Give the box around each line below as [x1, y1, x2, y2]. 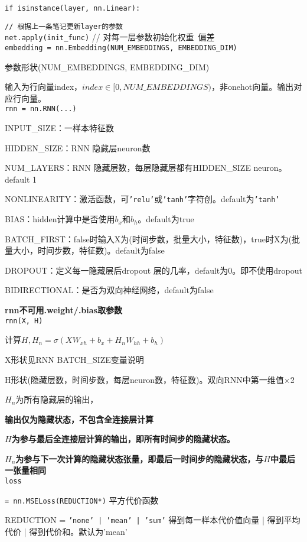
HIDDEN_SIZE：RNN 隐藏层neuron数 [5, 141, 151, 154]
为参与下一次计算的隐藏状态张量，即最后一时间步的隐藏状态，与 [15, 452, 264, 465]
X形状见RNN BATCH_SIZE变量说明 [5, 353, 144, 365]
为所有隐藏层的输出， [15, 393, 99, 405]
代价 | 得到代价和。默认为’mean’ [5, 525, 128, 538]
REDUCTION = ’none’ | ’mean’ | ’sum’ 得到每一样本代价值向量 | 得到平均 [5, 514, 301, 526]
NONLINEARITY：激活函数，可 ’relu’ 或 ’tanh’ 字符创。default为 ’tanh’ [5, 193, 280, 205]
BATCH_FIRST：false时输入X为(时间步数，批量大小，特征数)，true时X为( [5, 232, 292, 245]
